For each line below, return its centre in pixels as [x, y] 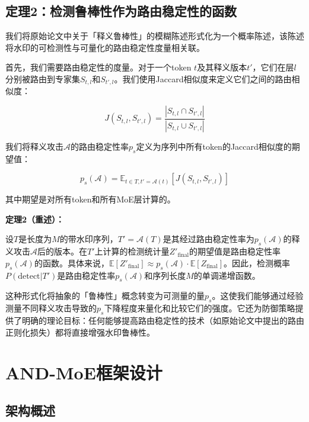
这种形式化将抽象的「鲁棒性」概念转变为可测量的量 [105, 296]
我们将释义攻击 [34, 146]
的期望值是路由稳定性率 [235, 251]
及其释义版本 [222, 67]
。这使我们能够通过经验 [258, 296]
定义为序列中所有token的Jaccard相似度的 [214, 146]
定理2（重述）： [35, 219]
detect [29, 276]
